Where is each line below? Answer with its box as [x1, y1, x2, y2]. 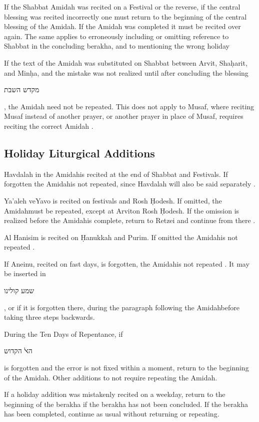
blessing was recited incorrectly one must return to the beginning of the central [4, 11, 247, 22]
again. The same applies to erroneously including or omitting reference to [4, 31, 229, 41]
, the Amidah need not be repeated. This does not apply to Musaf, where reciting [4, 101, 254, 111]
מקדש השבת [4, 84, 39, 95]
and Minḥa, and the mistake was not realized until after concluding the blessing [4, 67, 248, 78]
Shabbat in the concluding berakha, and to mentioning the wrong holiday [4, 41, 229, 51]
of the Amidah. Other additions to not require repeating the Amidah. [4, 372, 217, 382]
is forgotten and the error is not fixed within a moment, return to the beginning [4, 362, 249, 373]
